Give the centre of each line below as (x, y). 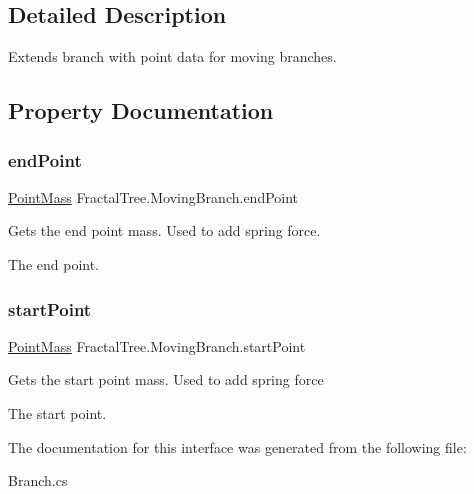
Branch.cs (38, 480)
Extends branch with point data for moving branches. (172, 56)
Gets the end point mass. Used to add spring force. (164, 230)
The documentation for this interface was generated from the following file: (237, 446)
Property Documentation (141, 110)
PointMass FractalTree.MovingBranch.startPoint (157, 345)
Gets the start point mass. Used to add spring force (166, 379)
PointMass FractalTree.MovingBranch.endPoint (153, 196)
